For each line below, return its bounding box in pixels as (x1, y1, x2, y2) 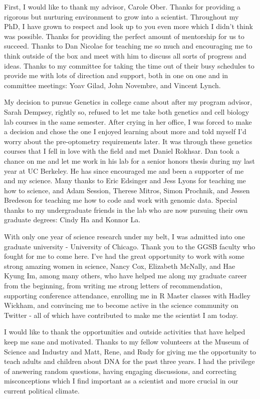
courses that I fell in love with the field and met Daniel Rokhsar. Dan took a (4, 146, 239, 156)
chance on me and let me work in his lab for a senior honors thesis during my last (4, 155, 255, 166)
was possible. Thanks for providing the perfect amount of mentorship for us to (4, 31, 244, 41)
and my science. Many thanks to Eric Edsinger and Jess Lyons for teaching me (4, 175, 246, 186)
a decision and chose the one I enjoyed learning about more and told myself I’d (4, 126, 246, 137)
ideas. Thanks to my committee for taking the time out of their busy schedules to (4, 60, 254, 71)
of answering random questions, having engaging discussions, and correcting (4, 365, 236, 376)
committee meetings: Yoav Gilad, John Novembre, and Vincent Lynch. (4, 80, 221, 90)
